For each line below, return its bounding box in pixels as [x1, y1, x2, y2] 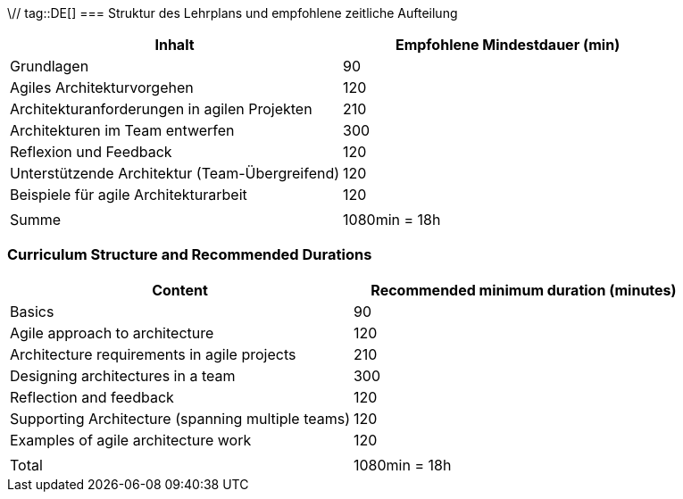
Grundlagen [10, 57, 89, 75]
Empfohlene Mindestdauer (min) [395, 36, 621, 54]
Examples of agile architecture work [10, 430, 252, 449]
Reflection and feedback [10, 387, 174, 406]
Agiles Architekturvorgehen [10, 79, 194, 96]
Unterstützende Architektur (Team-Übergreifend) [10, 164, 340, 182]
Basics [10, 302, 54, 320]
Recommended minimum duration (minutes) [371, 280, 677, 299]
